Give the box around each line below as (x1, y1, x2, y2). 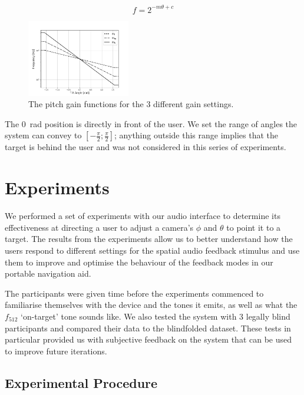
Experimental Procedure (5, 373, 158, 391)
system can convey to (5, 129, 82, 141)
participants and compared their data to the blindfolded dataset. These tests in (5, 321, 291, 334)
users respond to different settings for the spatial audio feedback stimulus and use (5, 244, 300, 256)
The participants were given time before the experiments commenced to (5, 287, 264, 299)
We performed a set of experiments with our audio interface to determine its (5, 210, 280, 222)
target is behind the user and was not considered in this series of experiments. (5, 141, 286, 153)
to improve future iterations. (5, 344, 107, 357)
